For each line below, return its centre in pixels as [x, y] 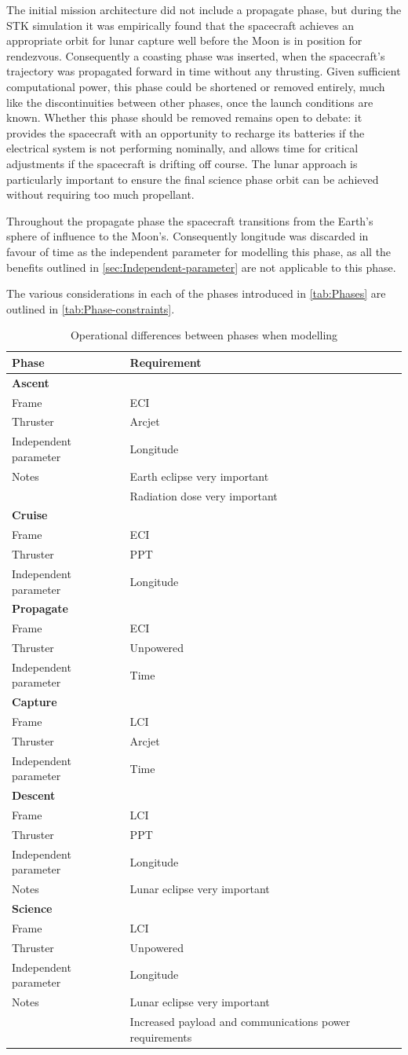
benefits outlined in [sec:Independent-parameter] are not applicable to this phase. [201, 267]
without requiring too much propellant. [100, 194]
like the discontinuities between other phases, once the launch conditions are [190, 102]
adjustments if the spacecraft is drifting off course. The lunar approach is [182, 163]
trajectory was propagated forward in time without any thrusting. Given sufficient [204, 71]
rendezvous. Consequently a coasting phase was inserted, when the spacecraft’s [196, 55]
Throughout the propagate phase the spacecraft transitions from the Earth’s [190, 220]
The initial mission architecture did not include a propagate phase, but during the [204, 9]
